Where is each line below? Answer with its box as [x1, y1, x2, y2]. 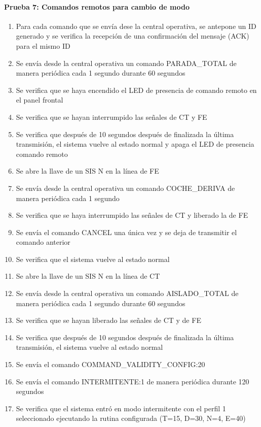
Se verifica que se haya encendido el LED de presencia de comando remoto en [16, 84, 257, 95]
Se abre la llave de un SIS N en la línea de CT [16, 271, 160, 281]
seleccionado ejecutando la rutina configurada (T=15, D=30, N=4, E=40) [16, 413, 246, 423]
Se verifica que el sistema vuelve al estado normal [16, 253, 170, 264]
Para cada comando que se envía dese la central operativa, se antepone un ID [16, 20, 256, 31]
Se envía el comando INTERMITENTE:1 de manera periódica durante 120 [16, 376, 249, 386]
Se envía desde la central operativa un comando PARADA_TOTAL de [16, 57, 237, 68]
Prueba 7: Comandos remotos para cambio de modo [4, 1, 190, 12]
